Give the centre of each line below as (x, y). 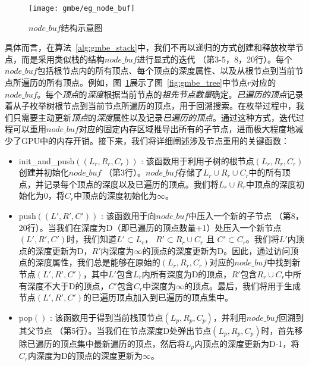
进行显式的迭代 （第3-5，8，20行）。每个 (215, 59)
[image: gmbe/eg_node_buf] (82, 8)
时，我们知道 (92, 239)
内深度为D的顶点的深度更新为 (85, 356)
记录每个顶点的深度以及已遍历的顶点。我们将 (131, 184)
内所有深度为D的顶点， (187, 273)
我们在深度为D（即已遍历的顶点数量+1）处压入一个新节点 (169, 227)
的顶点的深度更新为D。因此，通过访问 (216, 250)
